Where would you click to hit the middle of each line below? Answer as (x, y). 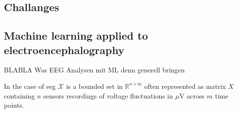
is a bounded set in (94, 86)
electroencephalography (64, 49)
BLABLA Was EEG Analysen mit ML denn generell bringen (94, 70)
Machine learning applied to (76, 35)
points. (14, 105)
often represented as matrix (185, 86)
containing (19, 95)
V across (192, 95)
